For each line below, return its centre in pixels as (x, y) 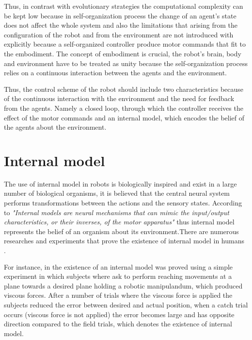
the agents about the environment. (55, 127)
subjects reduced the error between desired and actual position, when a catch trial (126, 304)
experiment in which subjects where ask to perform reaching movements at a (118, 276)
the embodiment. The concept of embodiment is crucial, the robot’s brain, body (123, 53)
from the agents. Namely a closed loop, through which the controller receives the (124, 108)
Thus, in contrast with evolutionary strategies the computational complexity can (124, 6)
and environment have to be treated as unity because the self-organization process (126, 63)
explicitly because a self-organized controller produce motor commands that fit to (125, 44)
